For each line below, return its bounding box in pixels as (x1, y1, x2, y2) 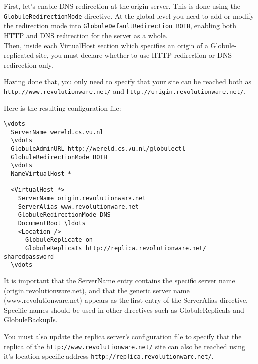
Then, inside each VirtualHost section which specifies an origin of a (4, 40, 208, 50)
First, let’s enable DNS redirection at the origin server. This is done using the (4, 1, 240, 11)
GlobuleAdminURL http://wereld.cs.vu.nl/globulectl (11, 145, 186, 153)
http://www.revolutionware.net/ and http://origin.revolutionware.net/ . (4, 86, 246, 96)
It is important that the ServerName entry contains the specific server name (4, 275, 235, 285)
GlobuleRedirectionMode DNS (18, 211, 111, 219)
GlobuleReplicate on (25, 236, 93, 244)
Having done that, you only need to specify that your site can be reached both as (4, 76, 252, 87)
